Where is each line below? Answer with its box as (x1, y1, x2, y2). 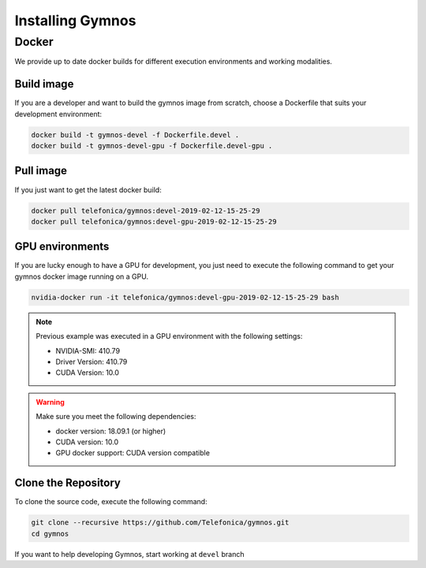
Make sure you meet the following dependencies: (35, 412, 196, 421)
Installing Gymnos (14, 12, 136, 29)
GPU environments (14, 240, 110, 254)
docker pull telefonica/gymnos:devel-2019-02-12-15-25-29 (31, 206, 260, 215)
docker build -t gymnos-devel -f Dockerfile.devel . (31, 130, 240, 139)
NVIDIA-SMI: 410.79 (55, 346, 121, 355)
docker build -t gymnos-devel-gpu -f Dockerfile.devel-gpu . (31, 142, 273, 150)
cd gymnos (31, 529, 69, 538)
